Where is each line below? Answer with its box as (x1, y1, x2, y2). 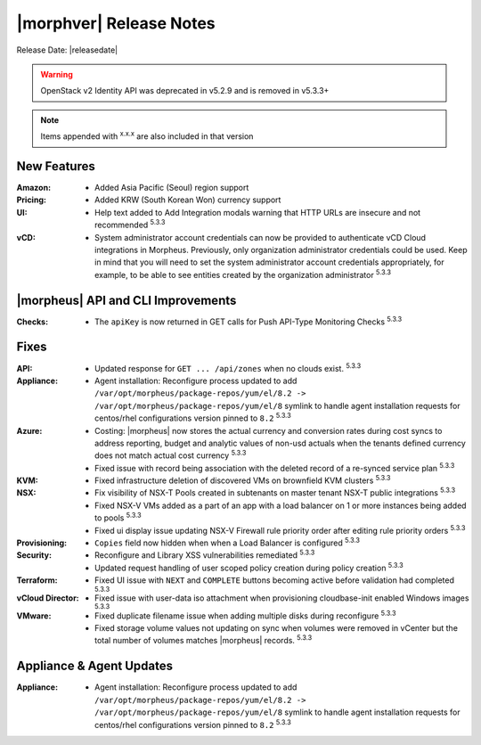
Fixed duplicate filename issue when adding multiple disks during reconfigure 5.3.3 (94, 609, 396, 621)
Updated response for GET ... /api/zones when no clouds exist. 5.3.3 (94, 361, 362, 373)
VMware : (16, 610, 52, 621)
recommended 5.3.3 (94, 218, 166, 231)
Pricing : (16, 194, 46, 205)
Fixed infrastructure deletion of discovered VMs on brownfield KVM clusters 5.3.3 (94, 473, 391, 486)
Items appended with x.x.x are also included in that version (40, 129, 254, 142)
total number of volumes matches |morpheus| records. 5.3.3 (94, 634, 313, 646)
